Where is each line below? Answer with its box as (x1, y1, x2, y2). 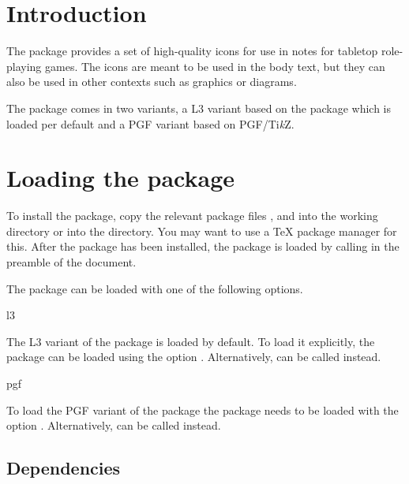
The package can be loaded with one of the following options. (6, 280, 303, 296)
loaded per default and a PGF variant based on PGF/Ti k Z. (6, 115, 295, 132)
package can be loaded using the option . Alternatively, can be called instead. (6, 348, 381, 365)
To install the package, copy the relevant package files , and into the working (6, 207, 378, 224)
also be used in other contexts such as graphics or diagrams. (6, 73, 297, 90)
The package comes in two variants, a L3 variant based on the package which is (6, 99, 392, 116)
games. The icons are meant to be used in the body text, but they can (45, 58, 385, 74)
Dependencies (6, 456, 121, 480)
